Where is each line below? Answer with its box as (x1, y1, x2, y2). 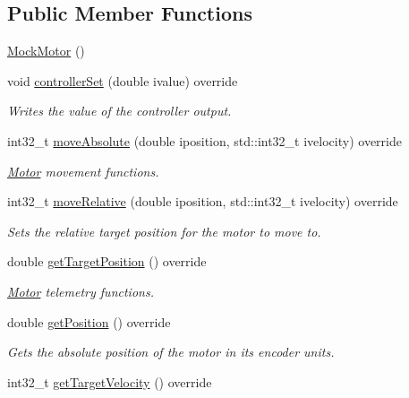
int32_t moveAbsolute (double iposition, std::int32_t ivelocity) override (7, 131, 402, 150)
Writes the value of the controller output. (7, 101, 232, 120)
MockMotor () (7, 41, 85, 60)
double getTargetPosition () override (7, 252, 207, 271)
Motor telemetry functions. (7, 281, 154, 300)
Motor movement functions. (7, 161, 159, 180)
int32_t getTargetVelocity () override (7, 372, 212, 391)
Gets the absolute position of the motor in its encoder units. (7, 342, 335, 361)
